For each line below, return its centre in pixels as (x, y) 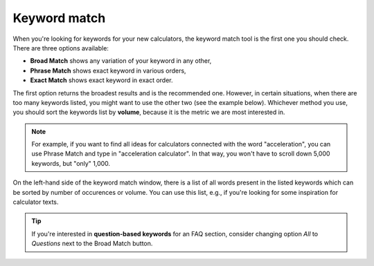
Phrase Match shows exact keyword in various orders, (108, 70)
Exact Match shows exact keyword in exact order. (101, 80)
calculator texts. (36, 202)
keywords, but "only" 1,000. (71, 163)
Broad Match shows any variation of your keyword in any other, (121, 61)
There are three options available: (61, 48)
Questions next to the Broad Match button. (92, 244)
